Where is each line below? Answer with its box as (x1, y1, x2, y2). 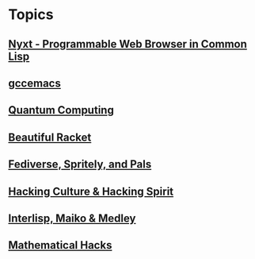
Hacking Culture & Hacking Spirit (8, 184, 174, 198)
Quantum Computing (8, 103, 115, 117)
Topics (8, 6, 54, 24)
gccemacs (8, 76, 61, 90)
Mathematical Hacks (8, 238, 112, 252)
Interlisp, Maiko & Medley (8, 211, 136, 225)
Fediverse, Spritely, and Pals (8, 157, 152, 172)
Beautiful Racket (8, 130, 92, 144)
